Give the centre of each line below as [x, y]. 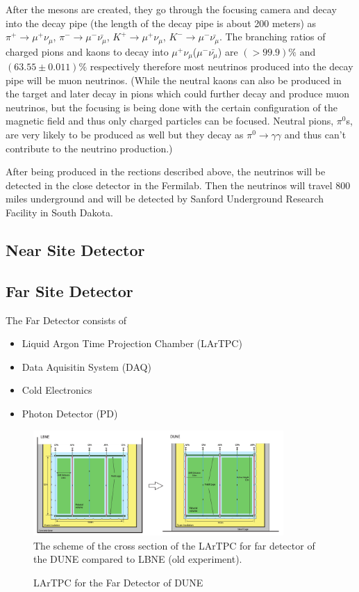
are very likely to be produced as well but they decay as [125, 135]
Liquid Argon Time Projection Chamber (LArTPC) [132, 343]
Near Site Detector [75, 250]
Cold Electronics [57, 390]
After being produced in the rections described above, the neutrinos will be [166, 171]
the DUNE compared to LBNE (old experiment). [138, 559]
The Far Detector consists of [66, 320]
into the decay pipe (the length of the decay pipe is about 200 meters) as [161, 23]
